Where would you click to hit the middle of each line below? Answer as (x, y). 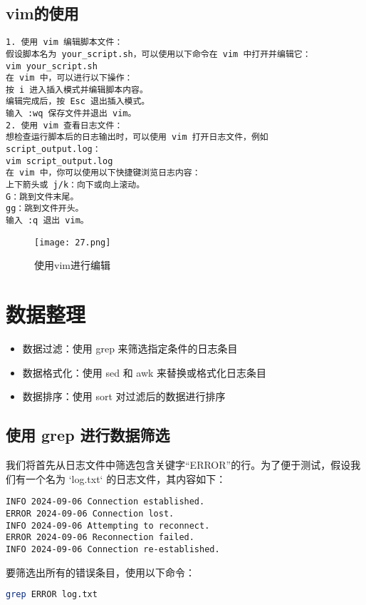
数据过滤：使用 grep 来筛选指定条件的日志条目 (130, 349)
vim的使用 (42, 13)
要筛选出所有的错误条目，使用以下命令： (100, 572)
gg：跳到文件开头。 (45, 209)
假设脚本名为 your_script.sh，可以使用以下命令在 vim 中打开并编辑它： (158, 54)
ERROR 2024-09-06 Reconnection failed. (100, 538)
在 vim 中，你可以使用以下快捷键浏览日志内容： (103, 173)
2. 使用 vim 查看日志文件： (64, 125)
